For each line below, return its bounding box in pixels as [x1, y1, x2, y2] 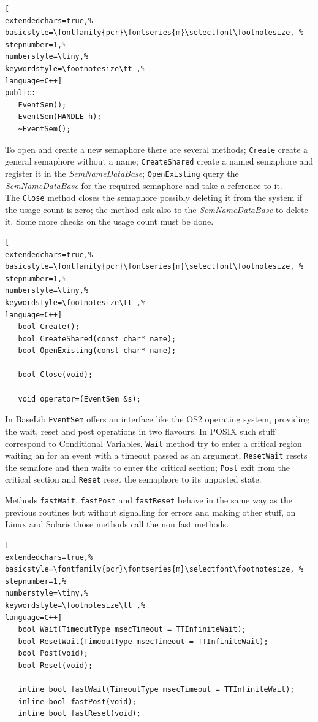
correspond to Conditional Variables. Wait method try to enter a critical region [5, 437, 302, 449]
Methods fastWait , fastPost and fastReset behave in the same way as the [5, 494, 292, 507]
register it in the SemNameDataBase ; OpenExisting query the [5, 166, 239, 179]
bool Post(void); [18, 649, 89, 658]
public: [5, 88, 36, 98]
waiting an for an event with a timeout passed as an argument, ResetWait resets [5, 449, 308, 462]
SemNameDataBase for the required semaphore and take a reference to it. [5, 179, 282, 192]
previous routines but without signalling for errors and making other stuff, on [5, 505, 296, 518]
